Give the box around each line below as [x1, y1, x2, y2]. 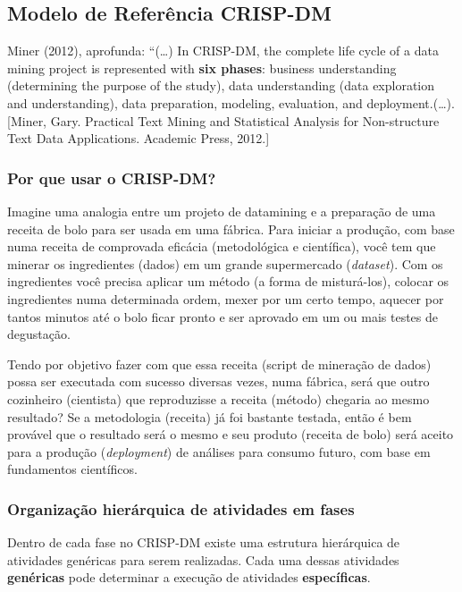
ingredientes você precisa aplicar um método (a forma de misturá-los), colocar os [7, 272, 449, 291]
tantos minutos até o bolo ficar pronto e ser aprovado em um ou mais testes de [7, 307, 438, 326]
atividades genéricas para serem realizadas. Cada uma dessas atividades [7, 550, 399, 569]
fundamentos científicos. [7, 460, 138, 478]
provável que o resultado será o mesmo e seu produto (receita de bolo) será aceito [7, 425, 454, 444]
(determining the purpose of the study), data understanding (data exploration [7, 76, 435, 95]
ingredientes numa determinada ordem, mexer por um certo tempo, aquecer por [7, 289, 444, 308]
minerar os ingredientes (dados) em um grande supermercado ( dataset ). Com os [7, 254, 443, 273]
